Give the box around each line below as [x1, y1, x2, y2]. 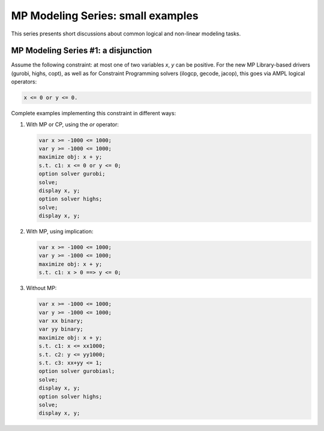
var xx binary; [38, 317, 83, 324]
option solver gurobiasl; [38, 368, 115, 375]
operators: [11, 78, 37, 85]
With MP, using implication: [26, 228, 94, 235]
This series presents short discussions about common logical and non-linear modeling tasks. [11, 30, 241, 37]
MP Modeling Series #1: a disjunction [11, 46, 152, 56]
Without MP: [26, 285, 57, 292]
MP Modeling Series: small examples [11, 9, 199, 22]
